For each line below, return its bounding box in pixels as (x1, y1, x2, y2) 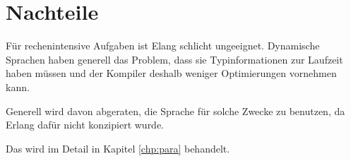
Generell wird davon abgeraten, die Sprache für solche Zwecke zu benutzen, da (6, 103, 345, 118)
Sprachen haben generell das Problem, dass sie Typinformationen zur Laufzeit (6, 52, 343, 66)
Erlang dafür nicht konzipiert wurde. (6, 117, 165, 132)
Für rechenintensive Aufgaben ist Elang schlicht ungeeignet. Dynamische (6, 38, 320, 53)
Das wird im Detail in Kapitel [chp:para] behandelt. (6, 141, 230, 155)
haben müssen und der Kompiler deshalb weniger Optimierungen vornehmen (6, 66, 337, 80)
